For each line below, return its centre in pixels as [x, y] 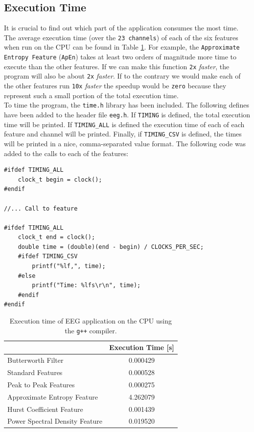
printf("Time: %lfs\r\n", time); [86, 285]
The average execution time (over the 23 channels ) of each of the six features [121, 37]
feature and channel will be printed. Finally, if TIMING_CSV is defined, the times [123, 134]
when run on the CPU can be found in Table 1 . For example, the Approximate [122, 47]
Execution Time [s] [142, 347]
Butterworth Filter [35, 360]
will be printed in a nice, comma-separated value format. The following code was [125, 143]
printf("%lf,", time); [69, 266]
